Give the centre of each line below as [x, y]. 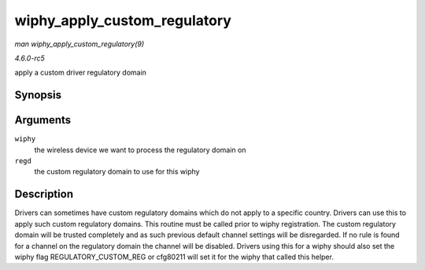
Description [44, 194]
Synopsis [38, 95]
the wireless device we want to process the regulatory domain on [140, 150]
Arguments [43, 120]
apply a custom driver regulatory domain [81, 73]
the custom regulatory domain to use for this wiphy [117, 172]
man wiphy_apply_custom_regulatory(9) [79, 44]
